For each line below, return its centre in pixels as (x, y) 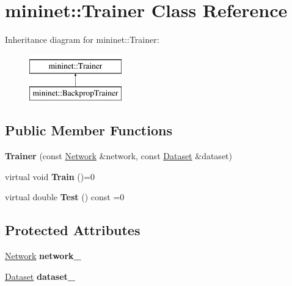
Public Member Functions (89, 130)
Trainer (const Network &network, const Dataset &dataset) (119, 156)
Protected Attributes (73, 230)
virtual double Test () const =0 (65, 197)
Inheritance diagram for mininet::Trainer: (82, 40)
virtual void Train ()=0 (50, 176)
